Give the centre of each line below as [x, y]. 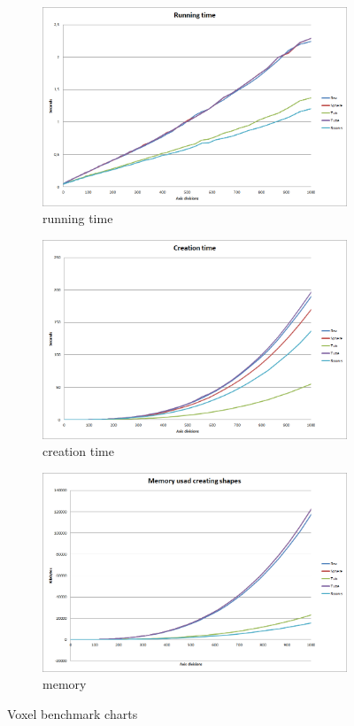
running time [78, 218]
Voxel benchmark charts [73, 713]
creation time [78, 451]
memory [65, 684]
